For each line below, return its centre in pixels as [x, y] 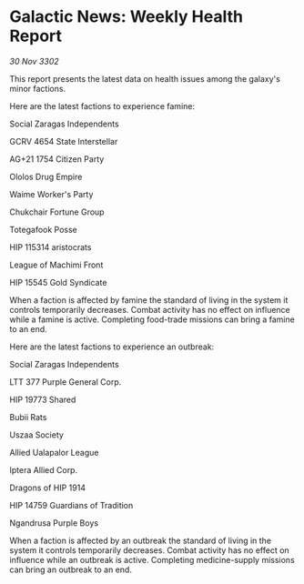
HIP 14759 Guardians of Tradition [71, 505]
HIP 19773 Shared [43, 399]
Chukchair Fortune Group [57, 212]
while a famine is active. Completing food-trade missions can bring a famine [152, 319]
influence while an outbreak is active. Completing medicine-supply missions [152, 559]
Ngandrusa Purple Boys [54, 523]
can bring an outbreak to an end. [71, 569]
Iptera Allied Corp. [44, 469]
